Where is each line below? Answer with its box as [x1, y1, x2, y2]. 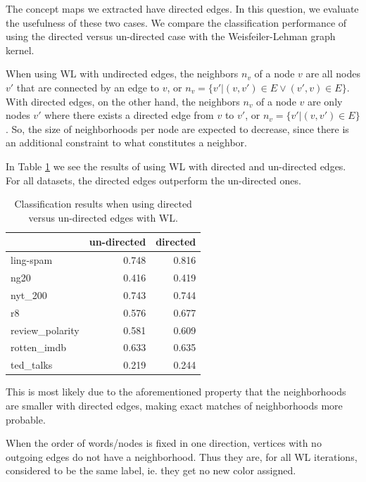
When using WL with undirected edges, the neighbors [6, 66, 239, 81]
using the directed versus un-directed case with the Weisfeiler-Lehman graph [6, 29, 336, 44]
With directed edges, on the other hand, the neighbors [6, 94, 240, 108]
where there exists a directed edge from [44, 108, 214, 122]
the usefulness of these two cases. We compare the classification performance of [6, 15, 347, 30]
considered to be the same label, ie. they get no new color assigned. [6, 463, 296, 478]
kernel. [6, 42, 34, 57]
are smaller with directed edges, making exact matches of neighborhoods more [6, 398, 343, 412]
